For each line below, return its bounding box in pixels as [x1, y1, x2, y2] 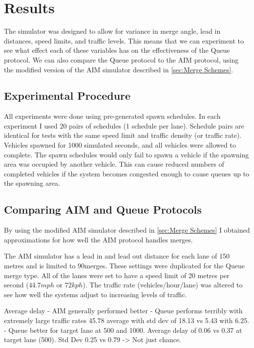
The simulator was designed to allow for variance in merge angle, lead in [4, 26, 221, 36]
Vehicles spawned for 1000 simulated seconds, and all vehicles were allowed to [4, 140, 236, 150]
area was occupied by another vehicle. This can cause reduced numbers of [4, 159, 224, 169]
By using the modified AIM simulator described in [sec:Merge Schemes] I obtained [4, 225, 250, 235]
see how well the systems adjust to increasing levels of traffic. [4, 289, 187, 299]
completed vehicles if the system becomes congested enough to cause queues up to [4, 168, 250, 178]
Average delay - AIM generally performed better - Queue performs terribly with [4, 305, 243, 316]
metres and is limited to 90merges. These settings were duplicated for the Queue [4, 261, 245, 271]
